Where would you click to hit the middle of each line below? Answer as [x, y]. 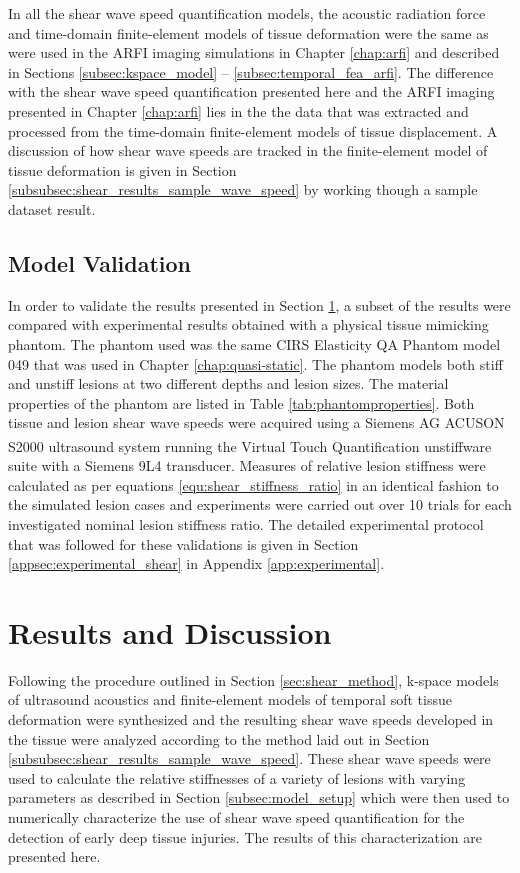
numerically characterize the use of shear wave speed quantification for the [236, 816]
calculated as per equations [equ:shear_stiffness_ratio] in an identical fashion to [253, 484]
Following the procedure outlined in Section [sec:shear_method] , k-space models [253, 679]
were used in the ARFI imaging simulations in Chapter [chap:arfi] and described [254, 52]
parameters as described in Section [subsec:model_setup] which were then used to [259, 797]
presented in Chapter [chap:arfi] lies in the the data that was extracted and [238, 110]
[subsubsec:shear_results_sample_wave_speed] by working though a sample [243, 189]
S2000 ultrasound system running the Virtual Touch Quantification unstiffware [250, 445]
